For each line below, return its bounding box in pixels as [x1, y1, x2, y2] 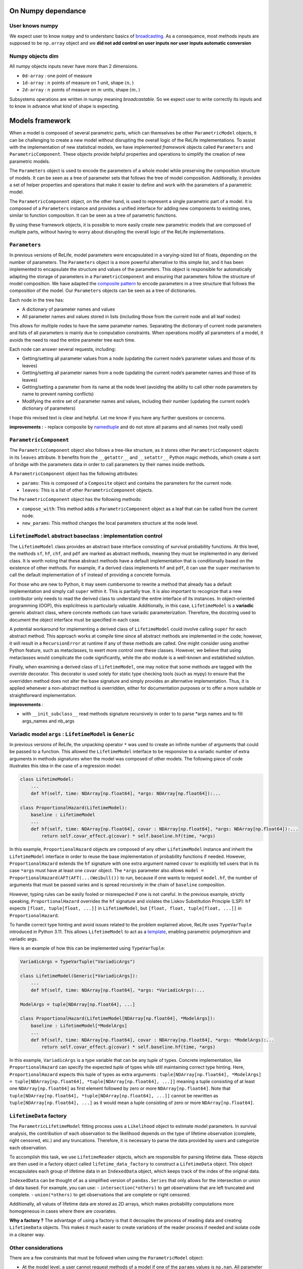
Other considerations [9, 1244, 63, 1251]
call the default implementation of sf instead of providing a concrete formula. [9, 572, 172, 578]
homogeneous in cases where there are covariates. [9, 1208, 117, 1214]
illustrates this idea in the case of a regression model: [9, 763, 121, 769]
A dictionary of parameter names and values [22, 306, 115, 312]
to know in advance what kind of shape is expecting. [9, 103, 119, 109]
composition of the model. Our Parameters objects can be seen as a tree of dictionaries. [9, 287, 196, 294]
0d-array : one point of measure [22, 73, 92, 79]
